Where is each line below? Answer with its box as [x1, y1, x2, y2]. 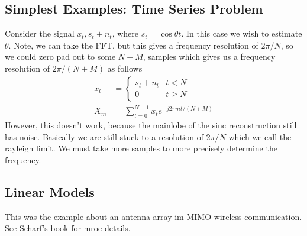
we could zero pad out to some [5, 50, 116, 63]
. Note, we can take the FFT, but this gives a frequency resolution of [8, 38, 258, 51]
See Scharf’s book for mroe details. [5, 222, 131, 234]
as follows [107, 62, 143, 74]
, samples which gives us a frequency [143, 50, 276, 63]
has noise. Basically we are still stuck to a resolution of [5, 130, 203, 143]
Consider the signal [5, 27, 75, 40]
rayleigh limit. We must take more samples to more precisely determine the [5, 142, 277, 154]
